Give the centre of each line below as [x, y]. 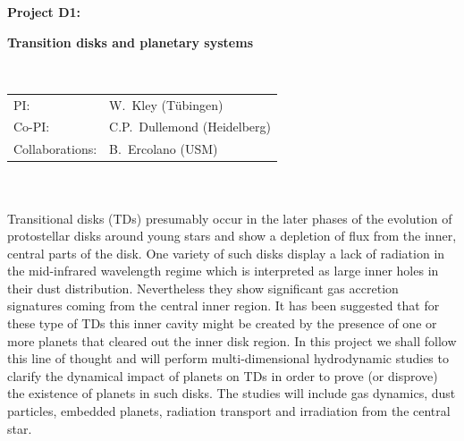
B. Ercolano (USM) [164, 149]
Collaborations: [55, 149]
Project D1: [44, 12]
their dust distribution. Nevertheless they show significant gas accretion [203, 288]
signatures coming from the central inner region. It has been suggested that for [224, 305]
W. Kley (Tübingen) [166, 104]
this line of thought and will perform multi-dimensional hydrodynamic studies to [228, 358]
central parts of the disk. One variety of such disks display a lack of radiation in [226, 253]
